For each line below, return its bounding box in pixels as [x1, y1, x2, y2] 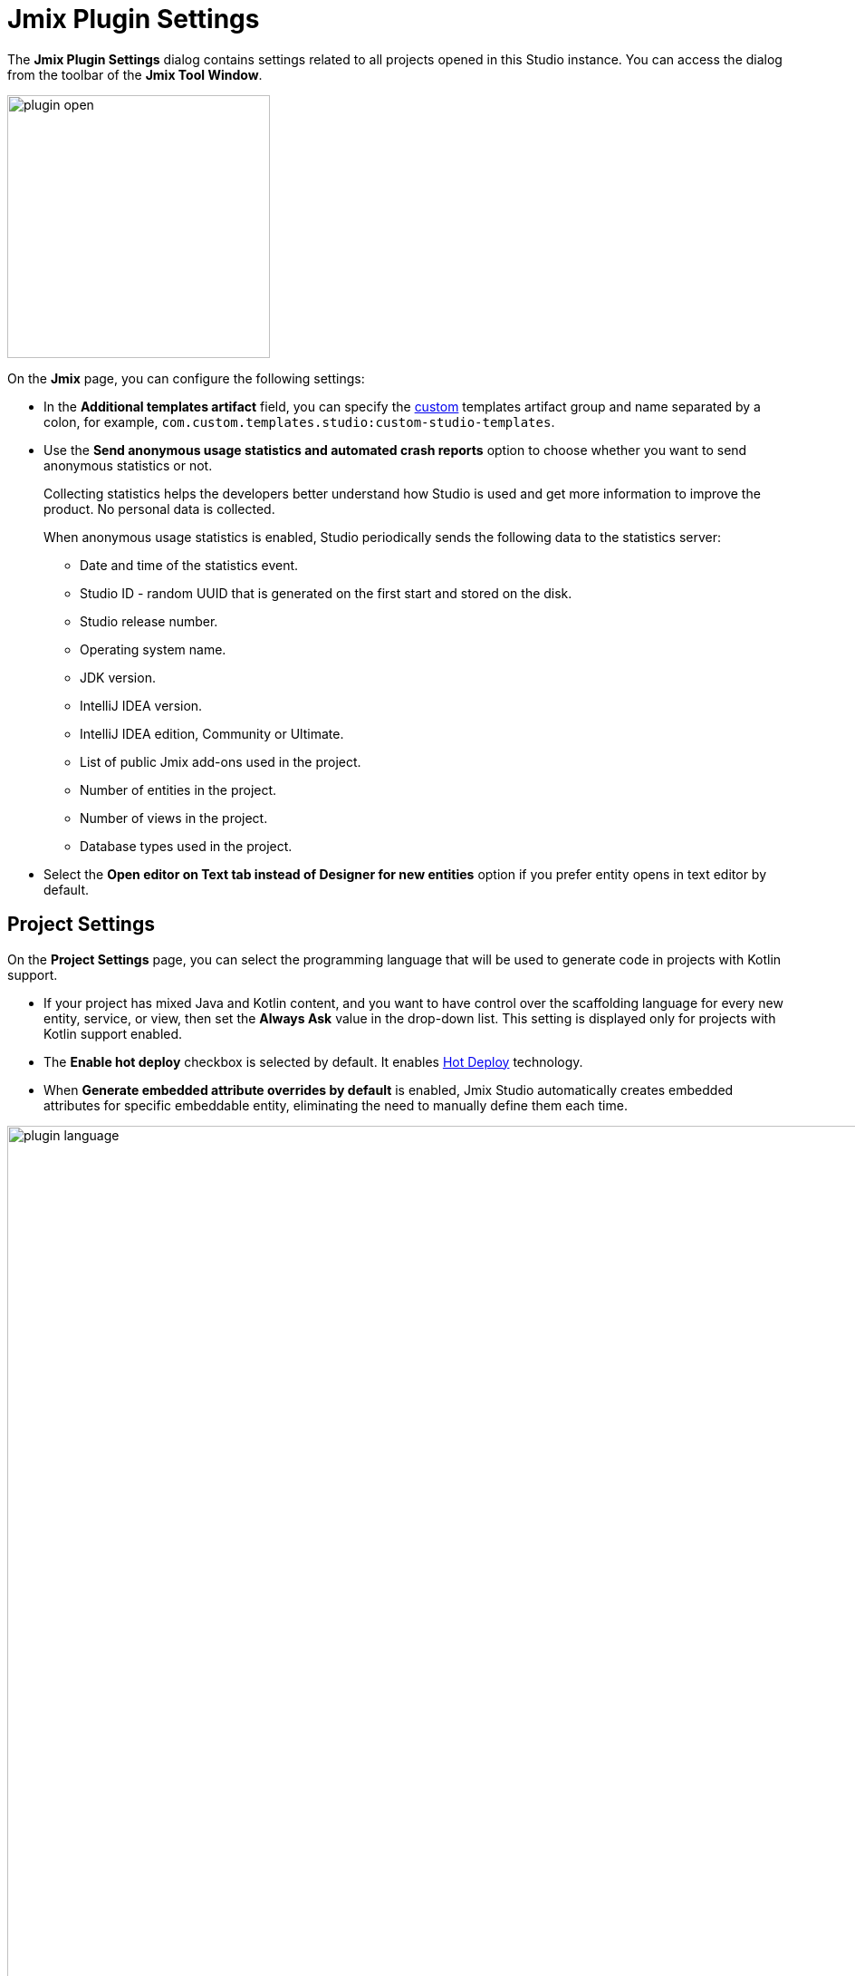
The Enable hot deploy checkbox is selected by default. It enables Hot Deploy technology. [43, 1053, 583, 1070]
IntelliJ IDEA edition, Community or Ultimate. [80, 725, 344, 741]
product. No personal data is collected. [43, 500, 275, 517]
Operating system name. [80, 641, 226, 657]
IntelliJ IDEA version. [80, 697, 203, 713]
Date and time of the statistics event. [80, 557, 299, 573]
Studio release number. [80, 613, 218, 629]
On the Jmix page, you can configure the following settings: [7, 370, 365, 386]
